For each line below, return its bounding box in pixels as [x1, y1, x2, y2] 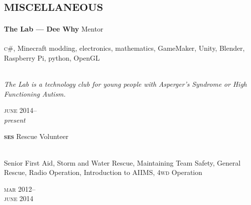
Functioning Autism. [4, 88, 66, 99]
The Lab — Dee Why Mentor [4, 24, 104, 34]
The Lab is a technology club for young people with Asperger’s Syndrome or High [4, 79, 247, 89]
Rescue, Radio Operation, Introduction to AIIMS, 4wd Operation [4, 167, 203, 177]
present [4, 114, 26, 125]
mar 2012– [4, 183, 36, 194]
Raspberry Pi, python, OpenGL [4, 52, 100, 63]
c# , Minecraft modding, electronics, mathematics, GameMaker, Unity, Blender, [4, 43, 245, 53]
